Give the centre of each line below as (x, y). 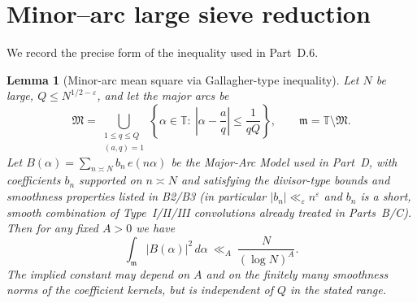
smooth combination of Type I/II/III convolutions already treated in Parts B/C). (209, 212)
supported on (111, 180)
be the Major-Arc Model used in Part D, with (284, 161)
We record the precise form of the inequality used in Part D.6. (163, 52)
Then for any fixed (52, 228)
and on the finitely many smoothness (297, 273)
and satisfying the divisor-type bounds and (285, 180)
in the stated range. (338, 290)
